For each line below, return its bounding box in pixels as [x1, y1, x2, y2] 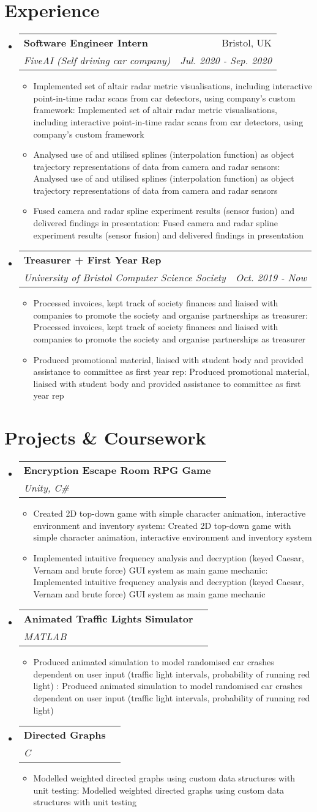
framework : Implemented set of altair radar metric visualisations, [33, 103, 277, 116]
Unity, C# [23, 481, 69, 495]
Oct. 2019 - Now [235, 270, 307, 285]
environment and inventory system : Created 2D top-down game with [33, 519, 291, 531]
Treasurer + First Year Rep [23, 253, 162, 267]
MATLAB [23, 629, 67, 644]
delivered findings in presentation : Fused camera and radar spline [33, 216, 278, 229]
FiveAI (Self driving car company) [23, 53, 171, 68]
